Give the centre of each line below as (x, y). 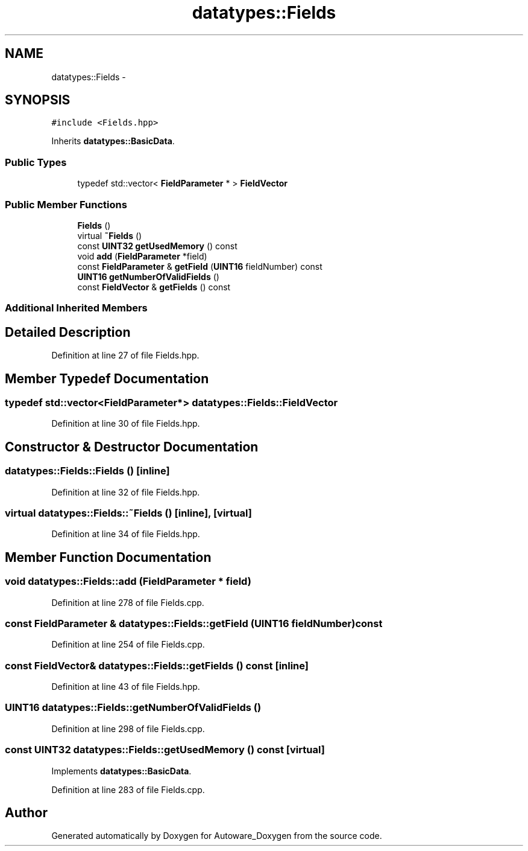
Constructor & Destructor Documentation (132, 447)
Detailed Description (68, 332)
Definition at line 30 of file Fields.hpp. (126, 424)
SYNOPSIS (38, 100)
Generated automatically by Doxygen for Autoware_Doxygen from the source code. (217, 836)
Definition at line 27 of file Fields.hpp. (125, 355)
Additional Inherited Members (76, 308)
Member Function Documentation (108, 557)
